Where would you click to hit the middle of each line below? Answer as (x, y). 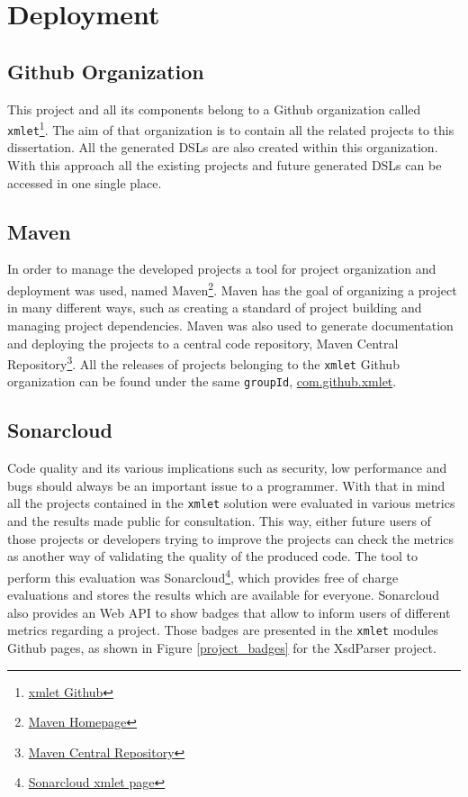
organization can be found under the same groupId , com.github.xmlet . (202, 381)
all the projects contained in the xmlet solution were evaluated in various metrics (231, 503)
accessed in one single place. (85, 182)
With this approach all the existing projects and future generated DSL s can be (225, 165)
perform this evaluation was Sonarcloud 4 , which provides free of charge (203, 575)
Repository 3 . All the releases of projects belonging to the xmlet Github (203, 362)
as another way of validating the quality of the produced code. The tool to (212, 556)
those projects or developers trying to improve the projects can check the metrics (231, 538)
